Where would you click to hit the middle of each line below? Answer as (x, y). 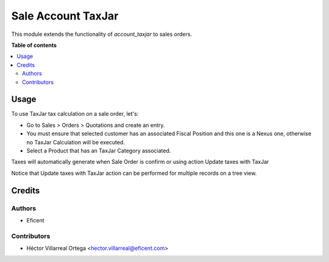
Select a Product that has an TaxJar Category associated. (99, 150)
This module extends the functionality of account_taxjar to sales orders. (101, 34)
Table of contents (34, 45)
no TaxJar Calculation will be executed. (76, 142)
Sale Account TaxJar (65, 16)
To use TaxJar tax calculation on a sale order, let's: (75, 114)
